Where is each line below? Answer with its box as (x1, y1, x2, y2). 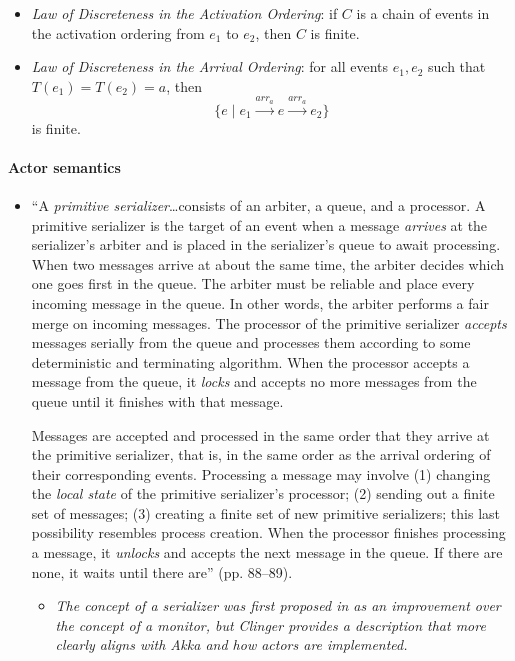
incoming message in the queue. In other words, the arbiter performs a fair (31, 292, 489, 313)
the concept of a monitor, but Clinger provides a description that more (55, 614, 486, 635)
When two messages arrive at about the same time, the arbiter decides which (31, 253, 504, 274)
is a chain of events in (356, 3, 490, 23)
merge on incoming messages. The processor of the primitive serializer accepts (31, 312, 507, 333)
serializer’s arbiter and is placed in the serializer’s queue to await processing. (31, 234, 501, 255)
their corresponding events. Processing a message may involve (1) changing (31, 463, 491, 484)
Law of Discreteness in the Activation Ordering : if (31, 3, 338, 23)
